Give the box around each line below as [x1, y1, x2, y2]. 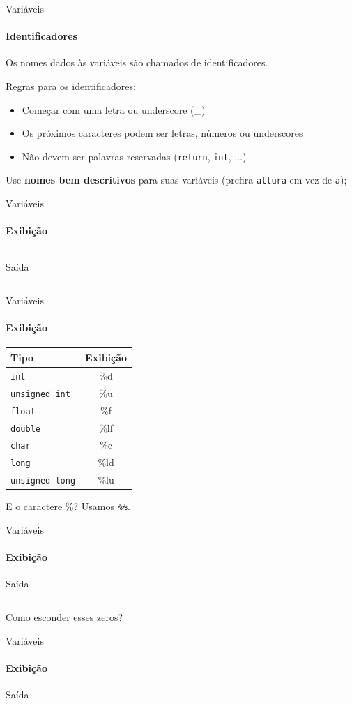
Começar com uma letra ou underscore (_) [22, 102, 206, 117]
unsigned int [10, 389, 70, 399]
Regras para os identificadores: [6, 78, 136, 93]
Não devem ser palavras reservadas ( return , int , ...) [22, 149, 247, 163]
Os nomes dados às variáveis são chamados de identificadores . [6, 55, 268, 70]
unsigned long [10, 476, 76, 486]
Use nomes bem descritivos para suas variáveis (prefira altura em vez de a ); [6, 172, 347, 187]
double [10, 424, 40, 434]
